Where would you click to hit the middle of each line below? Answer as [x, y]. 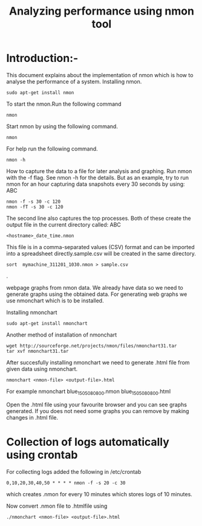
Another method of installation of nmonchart [61, 335]
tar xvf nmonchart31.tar [37, 351]
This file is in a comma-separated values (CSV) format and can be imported [100, 247]
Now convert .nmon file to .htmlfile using [57, 506]
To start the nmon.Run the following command [64, 104]
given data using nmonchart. [42, 369]
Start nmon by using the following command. [62, 126]
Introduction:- [42, 58]
